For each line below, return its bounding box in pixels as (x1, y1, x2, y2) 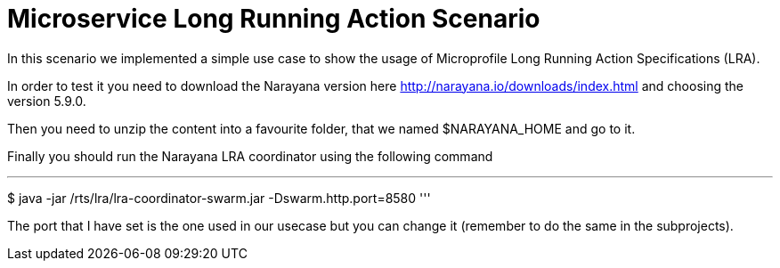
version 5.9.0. (7, 93, 86, 109)
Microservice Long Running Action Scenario (7, 4, 540, 34)
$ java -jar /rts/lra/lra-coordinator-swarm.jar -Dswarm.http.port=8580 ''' (7, 190, 431, 206)
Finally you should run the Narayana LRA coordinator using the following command (7, 148, 493, 164)
